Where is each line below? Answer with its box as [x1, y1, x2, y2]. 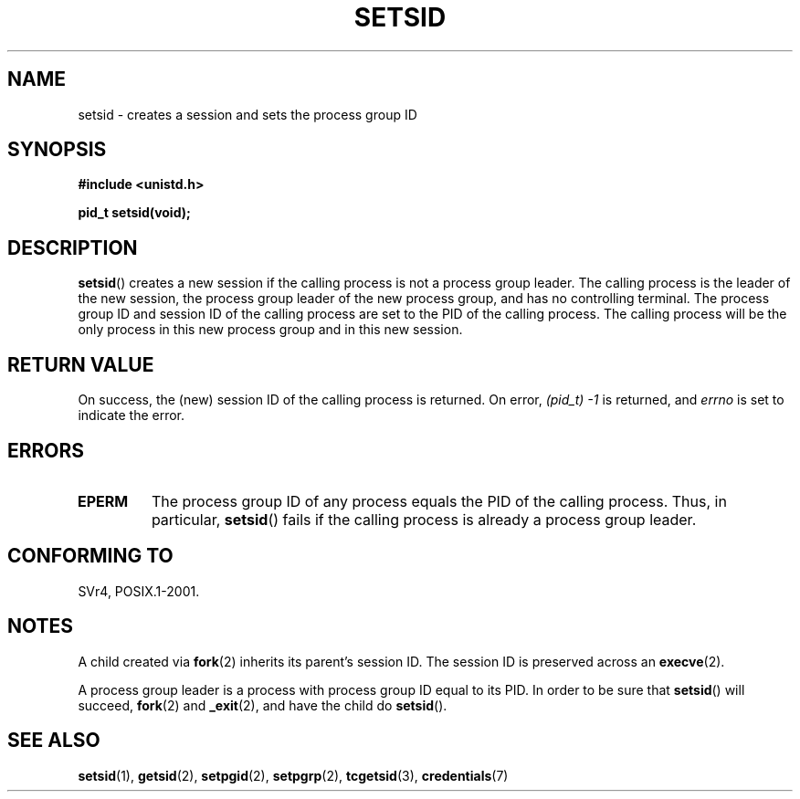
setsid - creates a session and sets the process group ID [78, 106, 417, 122]
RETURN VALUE [7, 352, 154, 376]
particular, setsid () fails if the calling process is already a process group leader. [151, 510, 697, 529]
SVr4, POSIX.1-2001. [78, 583, 200, 599]
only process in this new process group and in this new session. [78, 321, 463, 338]
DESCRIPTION [7, 236, 138, 259]
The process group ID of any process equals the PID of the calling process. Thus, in [151, 491, 727, 510]
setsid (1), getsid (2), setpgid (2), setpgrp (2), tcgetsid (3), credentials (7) [78, 767, 509, 783]
